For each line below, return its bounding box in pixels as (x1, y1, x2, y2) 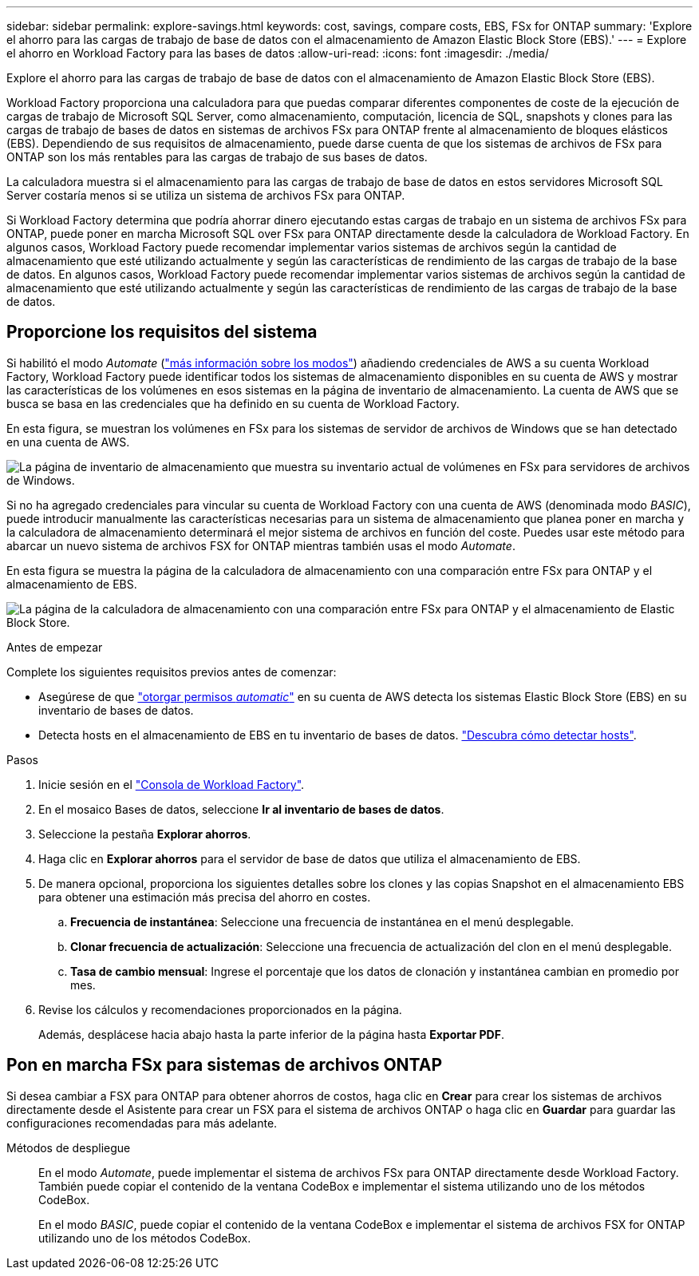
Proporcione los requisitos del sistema (6, 322, 318, 343)
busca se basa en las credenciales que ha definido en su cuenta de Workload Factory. (6, 396, 460, 410)
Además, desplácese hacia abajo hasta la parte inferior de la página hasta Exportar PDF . (38, 1027, 504, 1041)
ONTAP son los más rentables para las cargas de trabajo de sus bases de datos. (6, 150, 428, 164)
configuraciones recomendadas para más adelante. (6, 1116, 278, 1130)
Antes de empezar (6, 640, 103, 654)
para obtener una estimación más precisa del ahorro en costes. (38, 890, 371, 904)
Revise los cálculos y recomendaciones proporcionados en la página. (38, 1002, 402, 1016)
